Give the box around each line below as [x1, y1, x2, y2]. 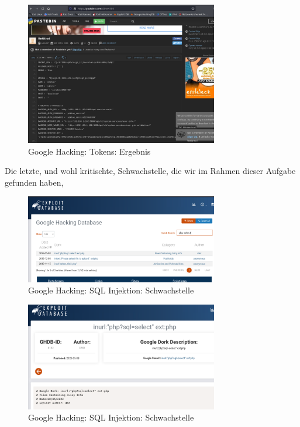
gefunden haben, [5, 176, 64, 188]
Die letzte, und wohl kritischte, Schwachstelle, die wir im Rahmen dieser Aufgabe [5, 165, 296, 177]
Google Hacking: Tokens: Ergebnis [28, 145, 151, 157]
